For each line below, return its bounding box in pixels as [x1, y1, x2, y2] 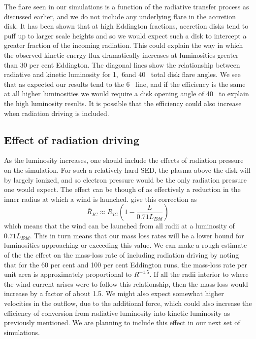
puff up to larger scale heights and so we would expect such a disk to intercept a [4, 30, 247, 40]
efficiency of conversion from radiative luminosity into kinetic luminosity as [4, 307, 230, 318]
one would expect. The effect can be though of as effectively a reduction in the [4, 184, 241, 194]
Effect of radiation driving [4, 132, 139, 147]
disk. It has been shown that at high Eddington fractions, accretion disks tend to [4, 21, 249, 31]
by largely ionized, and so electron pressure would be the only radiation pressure [4, 174, 247, 185]
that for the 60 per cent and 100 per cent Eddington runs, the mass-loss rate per [4, 259, 247, 269]
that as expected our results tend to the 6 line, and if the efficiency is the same [4, 78, 246, 89]
